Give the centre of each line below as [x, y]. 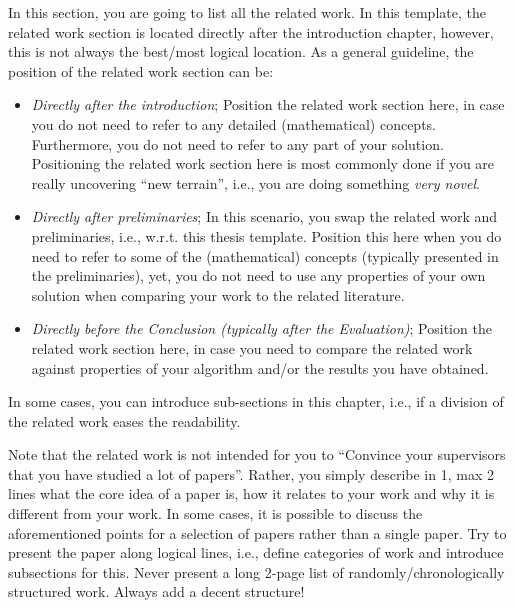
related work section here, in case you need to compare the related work [252, 347]
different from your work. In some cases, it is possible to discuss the [215, 513]
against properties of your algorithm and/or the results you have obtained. [260, 367]
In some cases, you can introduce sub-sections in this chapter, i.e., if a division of [256, 401]
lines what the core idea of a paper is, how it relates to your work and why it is [251, 493]
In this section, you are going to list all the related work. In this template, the [247, 12]
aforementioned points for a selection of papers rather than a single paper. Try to [257, 532]
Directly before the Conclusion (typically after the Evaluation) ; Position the [261, 328]
